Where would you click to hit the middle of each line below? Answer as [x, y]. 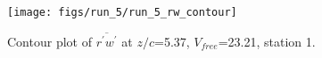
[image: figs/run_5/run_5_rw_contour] [122, 12]
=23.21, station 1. [267, 41]
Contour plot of [50, 41]
